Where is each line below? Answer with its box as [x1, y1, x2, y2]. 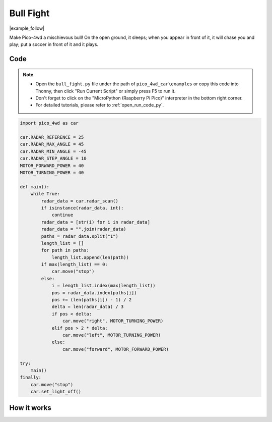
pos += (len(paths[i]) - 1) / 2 [51, 297, 132, 303]
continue [51, 212, 74, 218]
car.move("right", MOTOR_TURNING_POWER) [62, 318, 164, 324]
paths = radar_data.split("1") [41, 233, 118, 239]
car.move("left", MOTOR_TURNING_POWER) [62, 332, 161, 338]
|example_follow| [9, 25, 45, 31]
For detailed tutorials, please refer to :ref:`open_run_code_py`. [35, 102, 164, 108]
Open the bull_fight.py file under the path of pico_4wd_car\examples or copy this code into [35, 81, 239, 87]
